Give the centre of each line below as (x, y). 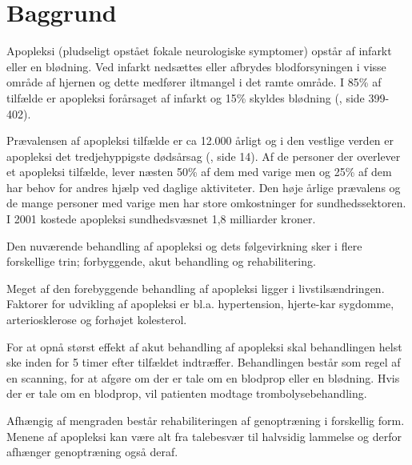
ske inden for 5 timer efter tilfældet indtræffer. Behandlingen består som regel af (204, 362)
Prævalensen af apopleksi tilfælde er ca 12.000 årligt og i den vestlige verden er (200, 140)
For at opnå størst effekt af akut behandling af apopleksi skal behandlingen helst (204, 346)
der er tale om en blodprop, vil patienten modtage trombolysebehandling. (187, 393)
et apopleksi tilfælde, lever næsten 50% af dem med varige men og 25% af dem (199, 172)
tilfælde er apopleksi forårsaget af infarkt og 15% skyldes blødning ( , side (186, 97)
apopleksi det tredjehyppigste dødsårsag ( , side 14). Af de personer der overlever (204, 156)
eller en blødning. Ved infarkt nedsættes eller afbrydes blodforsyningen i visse (196, 66)
